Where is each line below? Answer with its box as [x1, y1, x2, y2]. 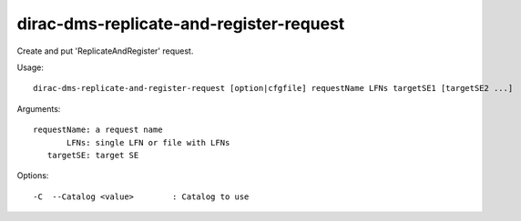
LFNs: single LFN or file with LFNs [66, 137, 230, 147]
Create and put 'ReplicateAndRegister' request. [16, 45, 194, 56]
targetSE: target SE [46, 150, 139, 160]
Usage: [16, 62, 45, 73]
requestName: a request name [33, 125, 163, 136]
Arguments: [16, 103, 61, 114]
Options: [16, 170, 49, 181]
